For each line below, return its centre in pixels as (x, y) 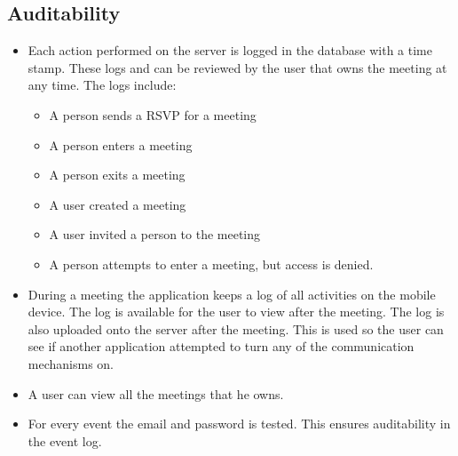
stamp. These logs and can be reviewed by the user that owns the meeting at (237, 67)
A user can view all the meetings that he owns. (156, 393)
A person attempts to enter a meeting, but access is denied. (211, 264)
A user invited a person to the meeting (155, 234)
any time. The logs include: (102, 85)
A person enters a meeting (121, 144)
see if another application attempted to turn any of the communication (221, 346)
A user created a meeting (118, 204)
